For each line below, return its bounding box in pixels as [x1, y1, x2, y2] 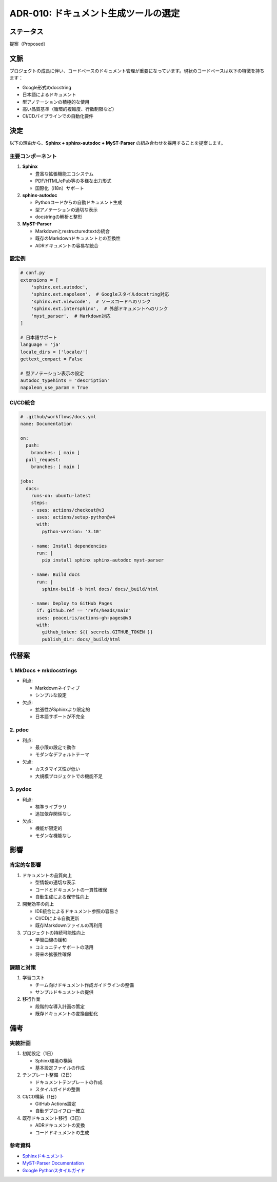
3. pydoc [9, 786, 32, 793]
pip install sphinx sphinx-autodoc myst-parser [42, 557, 164, 563]
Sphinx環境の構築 [35, 1057, 73, 1063]
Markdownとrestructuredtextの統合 [35, 228, 110, 234]
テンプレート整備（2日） [22, 1072, 75, 1078]
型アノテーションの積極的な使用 [22, 99, 90, 105]
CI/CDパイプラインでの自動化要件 [22, 113, 94, 119]
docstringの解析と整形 [35, 214, 83, 220]
